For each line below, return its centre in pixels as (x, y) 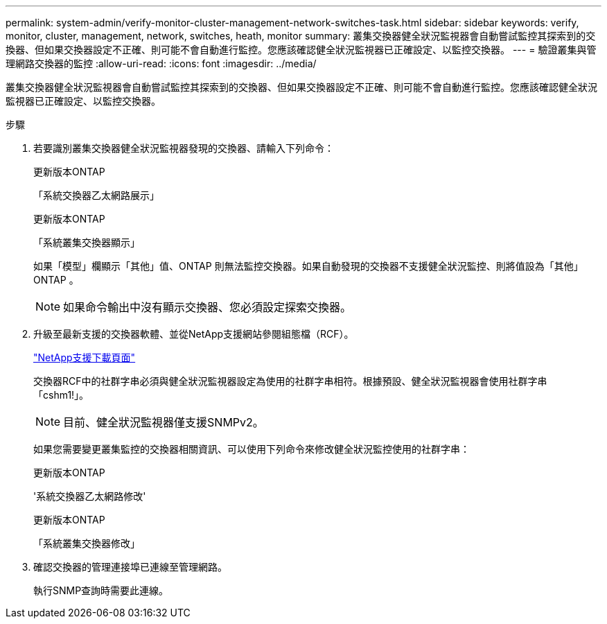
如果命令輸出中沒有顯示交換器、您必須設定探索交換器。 (208, 307)
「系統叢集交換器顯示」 (87, 242)
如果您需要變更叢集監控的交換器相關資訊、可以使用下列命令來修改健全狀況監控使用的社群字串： (252, 449)
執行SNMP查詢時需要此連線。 (101, 590)
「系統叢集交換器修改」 (87, 543)
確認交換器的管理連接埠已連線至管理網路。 (130, 567)
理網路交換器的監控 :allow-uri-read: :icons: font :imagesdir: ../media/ (161, 63)
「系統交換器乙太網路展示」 (96, 195)
